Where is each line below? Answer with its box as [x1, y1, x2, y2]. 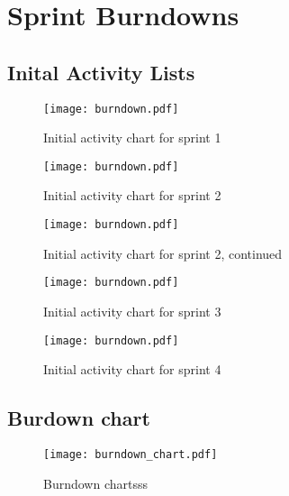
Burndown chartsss [43, 473, 149, 492]
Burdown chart [7, 404, 150, 432]
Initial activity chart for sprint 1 [43, 128, 221, 147]
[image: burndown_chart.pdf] [43, 448, 218, 462]
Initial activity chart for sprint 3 [43, 301, 221, 320]
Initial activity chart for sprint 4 [43, 360, 221, 379]
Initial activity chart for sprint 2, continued [43, 243, 283, 262]
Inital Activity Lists [7, 58, 195, 86]
